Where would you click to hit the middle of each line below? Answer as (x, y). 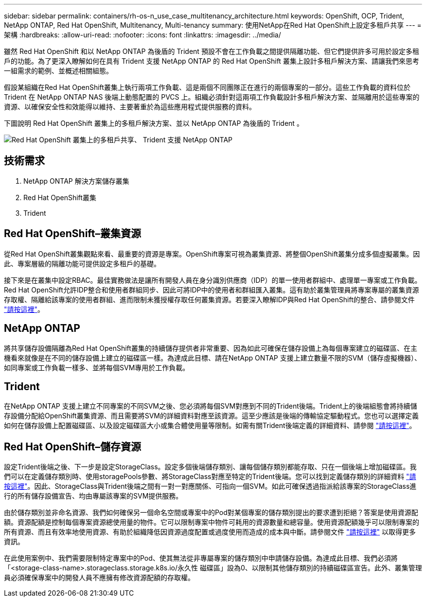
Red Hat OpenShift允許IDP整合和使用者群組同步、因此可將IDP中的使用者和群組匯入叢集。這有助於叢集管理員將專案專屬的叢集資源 (212, 290)
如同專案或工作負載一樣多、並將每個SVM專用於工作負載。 (97, 367)
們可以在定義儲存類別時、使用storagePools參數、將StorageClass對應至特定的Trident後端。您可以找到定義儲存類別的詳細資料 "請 (210, 477)
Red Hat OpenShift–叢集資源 (73, 234)
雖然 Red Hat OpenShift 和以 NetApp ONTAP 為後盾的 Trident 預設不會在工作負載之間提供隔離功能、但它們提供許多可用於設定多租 (212, 51)
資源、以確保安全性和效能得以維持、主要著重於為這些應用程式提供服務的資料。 (130, 107)
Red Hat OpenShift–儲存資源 (73, 446)
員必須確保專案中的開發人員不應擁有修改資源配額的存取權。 (99, 578)
